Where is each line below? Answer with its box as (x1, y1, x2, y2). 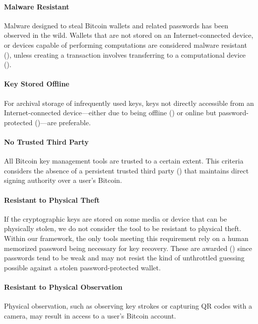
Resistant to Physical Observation (4, 281, 123, 292)
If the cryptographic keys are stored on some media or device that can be (4, 213, 227, 224)
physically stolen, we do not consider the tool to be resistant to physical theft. (4, 223, 242, 234)
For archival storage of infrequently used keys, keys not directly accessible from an (4, 97, 254, 108)
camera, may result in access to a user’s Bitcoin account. (4, 310, 176, 321)
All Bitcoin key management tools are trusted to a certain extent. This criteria (4, 156, 244, 166)
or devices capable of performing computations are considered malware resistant (4, 39, 247, 50)
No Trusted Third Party (4, 136, 89, 147)
